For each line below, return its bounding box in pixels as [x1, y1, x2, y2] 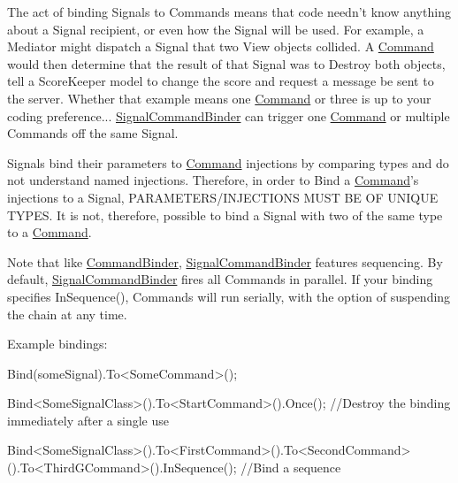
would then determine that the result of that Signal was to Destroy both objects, [7, 54, 446, 73]
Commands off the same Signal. [7, 124, 179, 142]
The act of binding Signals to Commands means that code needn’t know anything [7, 3, 451, 20]
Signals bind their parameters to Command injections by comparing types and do [7, 153, 449, 172]
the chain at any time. [7, 304, 127, 323]
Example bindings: [7, 334, 108, 353]
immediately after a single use [7, 410, 169, 429]
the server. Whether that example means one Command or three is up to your [7, 88, 431, 107]
